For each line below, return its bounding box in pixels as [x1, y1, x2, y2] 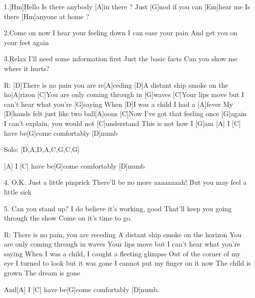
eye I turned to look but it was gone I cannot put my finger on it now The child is [4, 258, 251, 268]
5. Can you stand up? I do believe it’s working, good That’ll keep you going [4, 203, 232, 213]
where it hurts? [4, 63, 50, 73]
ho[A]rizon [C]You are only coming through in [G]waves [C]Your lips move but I [4, 89, 244, 99]
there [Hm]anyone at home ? [4, 11, 89, 21]
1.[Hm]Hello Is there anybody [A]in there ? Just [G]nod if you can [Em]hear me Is [4, 1, 251, 11]
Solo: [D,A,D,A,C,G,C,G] [4, 144, 79, 154]
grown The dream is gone [4, 268, 80, 278]
